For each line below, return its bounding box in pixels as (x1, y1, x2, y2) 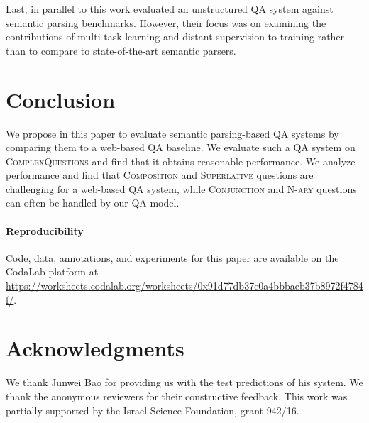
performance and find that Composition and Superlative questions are (6, 167, 314, 182)
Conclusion (6, 84, 116, 114)
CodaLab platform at (6, 264, 99, 279)
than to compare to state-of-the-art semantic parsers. (6, 43, 236, 57)
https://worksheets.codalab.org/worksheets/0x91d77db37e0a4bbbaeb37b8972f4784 (6, 278, 363, 293)
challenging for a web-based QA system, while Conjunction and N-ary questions (6, 181, 357, 196)
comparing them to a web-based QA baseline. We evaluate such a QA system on (6, 140, 356, 155)
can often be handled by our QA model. (6, 195, 180, 210)
